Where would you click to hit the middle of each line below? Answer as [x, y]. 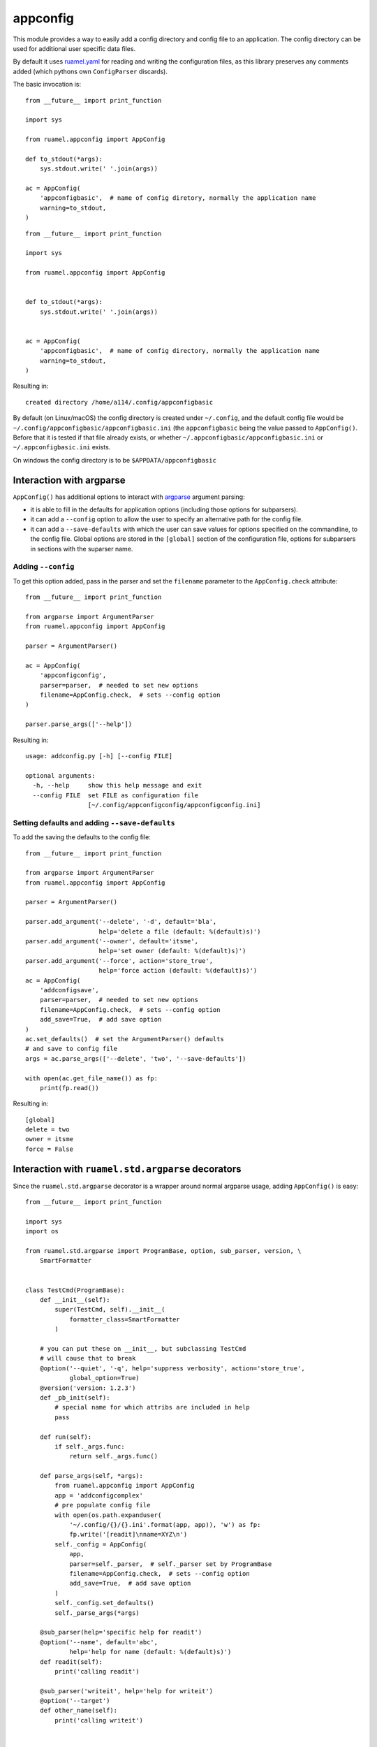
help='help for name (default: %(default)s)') [150, 1652]
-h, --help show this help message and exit [117, 785]
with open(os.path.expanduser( [108, 1515]
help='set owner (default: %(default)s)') [172, 951]
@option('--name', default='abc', [99, 1642]
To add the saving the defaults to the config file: [82, 837]
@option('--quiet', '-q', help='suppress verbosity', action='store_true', [172, 1368]
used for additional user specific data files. [74, 48]
